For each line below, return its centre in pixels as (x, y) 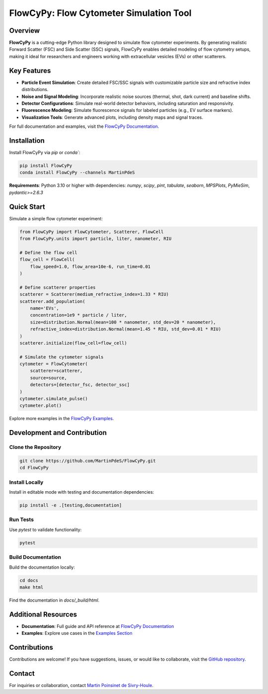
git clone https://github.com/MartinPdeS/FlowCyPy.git (88, 461)
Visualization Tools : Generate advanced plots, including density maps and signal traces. (112, 117)
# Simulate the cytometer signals (62, 357)
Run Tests (22, 520)
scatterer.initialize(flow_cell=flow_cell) (73, 343)
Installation (27, 140)
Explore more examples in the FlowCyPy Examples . (62, 419)
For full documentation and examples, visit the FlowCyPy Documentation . (84, 126)
